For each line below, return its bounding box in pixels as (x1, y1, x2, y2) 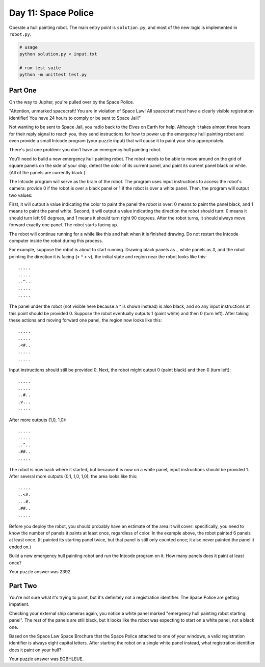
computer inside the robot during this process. (9, 238, 103, 244)
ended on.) (9, 544, 31, 550)
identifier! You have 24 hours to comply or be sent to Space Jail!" (9, 115, 141, 121)
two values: (9, 192, 33, 198)
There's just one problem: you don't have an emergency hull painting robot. (9, 147, 162, 153)
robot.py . (9, 31, 31, 37)
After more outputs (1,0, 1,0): (9, 417, 67, 423)
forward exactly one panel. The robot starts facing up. (9, 222, 119, 228)
